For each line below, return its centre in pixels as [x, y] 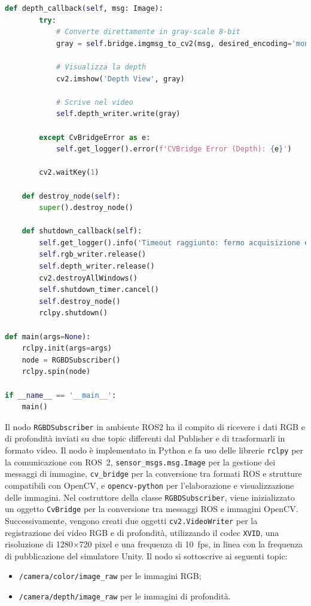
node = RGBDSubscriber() [71, 360]
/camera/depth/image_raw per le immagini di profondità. [125, 596]
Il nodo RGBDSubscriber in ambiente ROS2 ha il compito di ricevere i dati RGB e [155, 426]
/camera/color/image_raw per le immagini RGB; [110, 576]
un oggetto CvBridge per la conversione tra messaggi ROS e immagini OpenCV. [152, 509]
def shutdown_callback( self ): [82, 231]
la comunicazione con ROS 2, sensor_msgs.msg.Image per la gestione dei [140, 462]
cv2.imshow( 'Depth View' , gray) [120, 79]
